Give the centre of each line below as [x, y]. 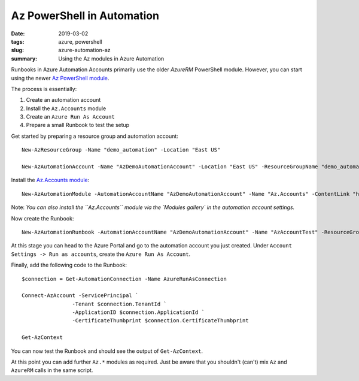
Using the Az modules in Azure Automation [111, 58]
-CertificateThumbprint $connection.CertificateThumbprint [160, 321]
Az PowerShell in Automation [85, 16]
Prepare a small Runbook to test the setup [78, 125]
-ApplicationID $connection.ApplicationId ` [138, 312]
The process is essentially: [44, 89]
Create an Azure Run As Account [70, 117]
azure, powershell [80, 41]
